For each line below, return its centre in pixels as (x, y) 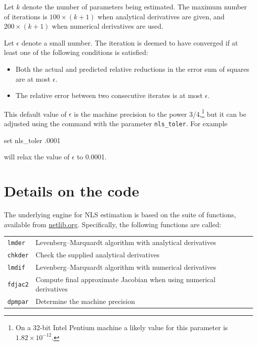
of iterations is (26, 16)
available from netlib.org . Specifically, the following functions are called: (113, 224)
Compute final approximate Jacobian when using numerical (125, 279)
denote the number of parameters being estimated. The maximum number (135, 6)
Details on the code (72, 191)
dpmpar (18, 302)
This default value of (35, 114)
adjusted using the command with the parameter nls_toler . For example (116, 123)
